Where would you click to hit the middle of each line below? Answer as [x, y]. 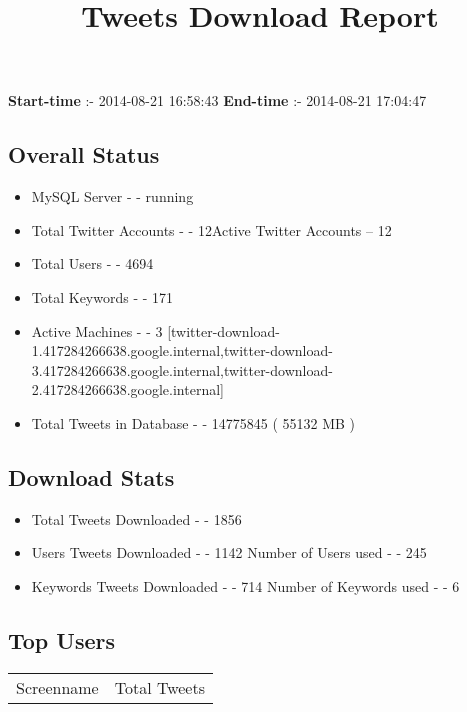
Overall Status [84, 154]
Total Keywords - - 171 [102, 296]
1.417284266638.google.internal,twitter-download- [182, 350]
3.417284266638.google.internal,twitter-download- [182, 369]
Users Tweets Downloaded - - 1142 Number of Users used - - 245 [229, 552]
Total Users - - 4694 [92, 263]
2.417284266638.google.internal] [127, 389]
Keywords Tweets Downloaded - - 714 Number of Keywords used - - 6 [245, 585]
